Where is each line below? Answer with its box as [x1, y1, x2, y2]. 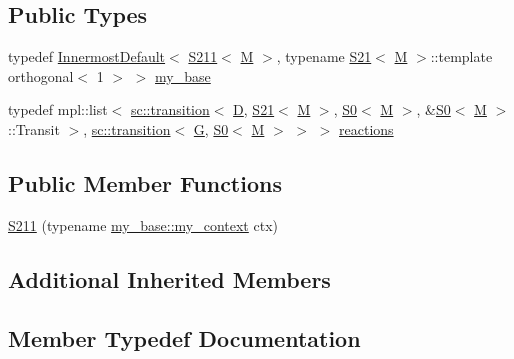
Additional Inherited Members [8, 263, 331, 294]
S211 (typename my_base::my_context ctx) [8, 214, 278, 235]
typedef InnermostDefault [8, 46, 166, 67]
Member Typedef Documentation [8, 322, 361, 353]
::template [430, 46, 493, 67]
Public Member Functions [8, 167, 282, 198]
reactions [339, 118, 394, 139]
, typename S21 [276, 46, 372, 67]
